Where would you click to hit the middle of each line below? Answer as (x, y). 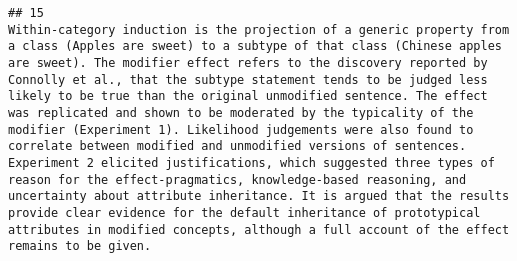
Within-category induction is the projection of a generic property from (259, 29)
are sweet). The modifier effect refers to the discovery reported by (248, 62)
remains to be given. (80, 246)
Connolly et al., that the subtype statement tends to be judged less (248, 79)
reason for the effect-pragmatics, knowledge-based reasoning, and (237, 179)
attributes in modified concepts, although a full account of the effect (259, 229)
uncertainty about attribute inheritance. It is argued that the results (259, 196)
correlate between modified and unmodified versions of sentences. (237, 146)
